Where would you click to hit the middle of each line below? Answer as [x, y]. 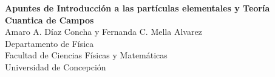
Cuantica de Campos [49, 20]
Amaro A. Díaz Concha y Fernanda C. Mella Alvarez [104, 32]
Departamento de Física [49, 43]
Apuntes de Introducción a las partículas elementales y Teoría [137, 8]
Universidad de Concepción [56, 66]
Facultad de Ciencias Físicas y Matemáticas [86, 55]
